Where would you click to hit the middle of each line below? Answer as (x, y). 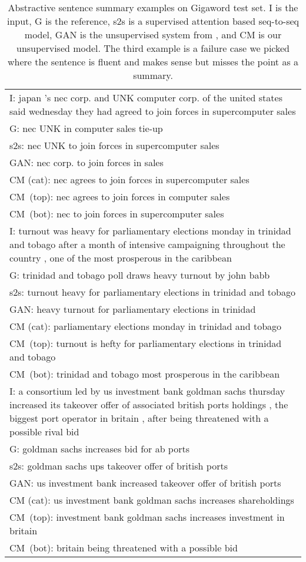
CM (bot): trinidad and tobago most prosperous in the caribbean (145, 374)
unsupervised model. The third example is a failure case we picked (153, 48)
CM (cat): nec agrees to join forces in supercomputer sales (129, 179)
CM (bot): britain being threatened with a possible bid (124, 548)
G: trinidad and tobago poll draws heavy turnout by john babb (140, 275)
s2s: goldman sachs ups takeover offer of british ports (119, 466)
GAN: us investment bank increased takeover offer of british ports (145, 483)
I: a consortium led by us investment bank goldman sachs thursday (147, 391)
